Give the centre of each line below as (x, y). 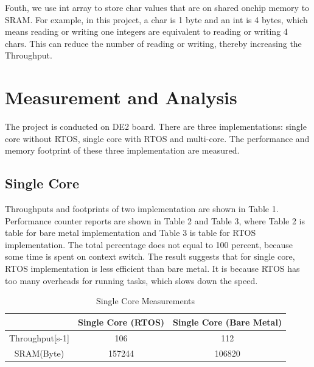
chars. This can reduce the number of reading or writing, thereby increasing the (153, 43)
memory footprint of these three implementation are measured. (122, 150)
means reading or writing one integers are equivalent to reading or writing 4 (146, 31)
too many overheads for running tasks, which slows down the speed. (131, 280)
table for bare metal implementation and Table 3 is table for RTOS (131, 233)
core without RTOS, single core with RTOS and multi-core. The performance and (157, 138)
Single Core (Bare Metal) (228, 322)
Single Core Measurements (146, 301)
